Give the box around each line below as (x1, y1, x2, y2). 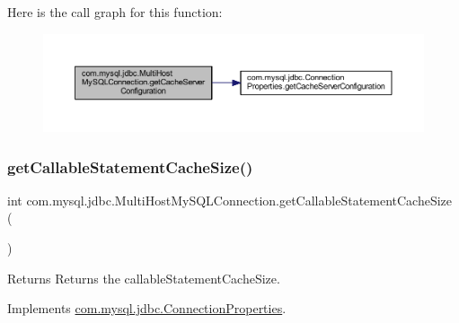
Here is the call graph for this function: (7, 3, 223, 21)
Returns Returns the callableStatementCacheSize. (7, 268, 280, 287)
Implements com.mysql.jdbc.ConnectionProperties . (7, 299, 287, 318)
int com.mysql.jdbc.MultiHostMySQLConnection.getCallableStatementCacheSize (7, 190, 453, 209)
